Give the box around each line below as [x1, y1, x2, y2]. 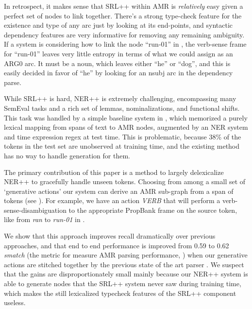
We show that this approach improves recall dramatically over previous [4, 231, 216, 241]
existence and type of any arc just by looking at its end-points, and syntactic [4, 20, 233, 30]
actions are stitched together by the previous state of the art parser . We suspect [4, 259, 244, 269]
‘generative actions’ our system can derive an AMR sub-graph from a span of [4, 186, 234, 196]
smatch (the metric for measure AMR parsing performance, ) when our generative [4, 250, 248, 260]
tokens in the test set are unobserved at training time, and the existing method [4, 141, 240, 151]
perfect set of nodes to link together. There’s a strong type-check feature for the [4, 10, 242, 20]
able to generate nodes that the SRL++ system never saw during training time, [4, 278, 241, 289]
